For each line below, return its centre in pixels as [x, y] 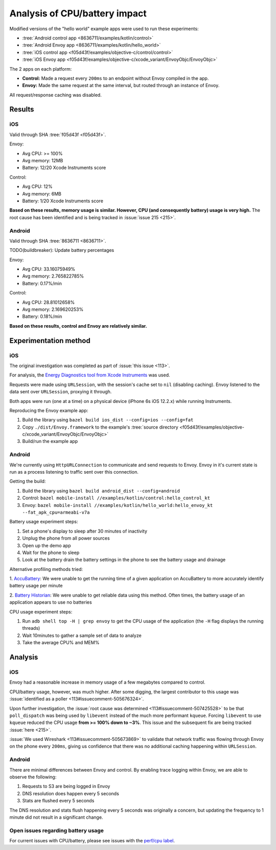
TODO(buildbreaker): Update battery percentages [62, 250]
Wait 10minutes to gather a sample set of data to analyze [82, 635]
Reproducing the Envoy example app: [49, 410]
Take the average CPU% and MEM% [61, 643]
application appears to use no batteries [51, 602]
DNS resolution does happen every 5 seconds [71, 793]
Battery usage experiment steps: [44, 522]
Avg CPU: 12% [38, 186]
